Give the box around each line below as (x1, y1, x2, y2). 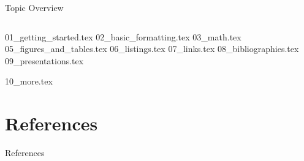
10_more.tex (5, 75, 53, 88)
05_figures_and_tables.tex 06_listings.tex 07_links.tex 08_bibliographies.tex (5, 42, 299, 55)
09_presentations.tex (5, 54, 84, 67)
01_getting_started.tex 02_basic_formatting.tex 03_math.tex (5, 30, 241, 43)
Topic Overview (5, 1, 64, 13)
